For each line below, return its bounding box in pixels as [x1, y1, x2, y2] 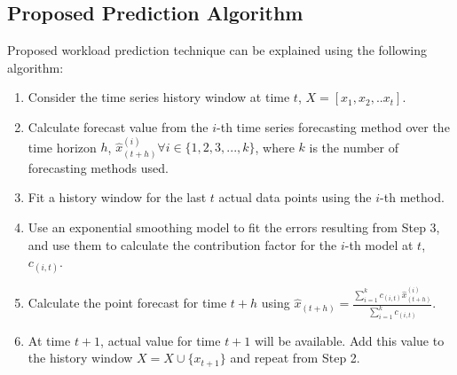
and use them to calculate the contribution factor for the [28, 235, 337, 254]
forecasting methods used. [28, 158, 169, 176]
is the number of [309, 137, 399, 156]
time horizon [28, 137, 97, 156]
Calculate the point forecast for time [28, 293, 227, 312]
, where [255, 137, 295, 156]
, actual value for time [100, 331, 221, 349]
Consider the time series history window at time [28, 88, 290, 106]
